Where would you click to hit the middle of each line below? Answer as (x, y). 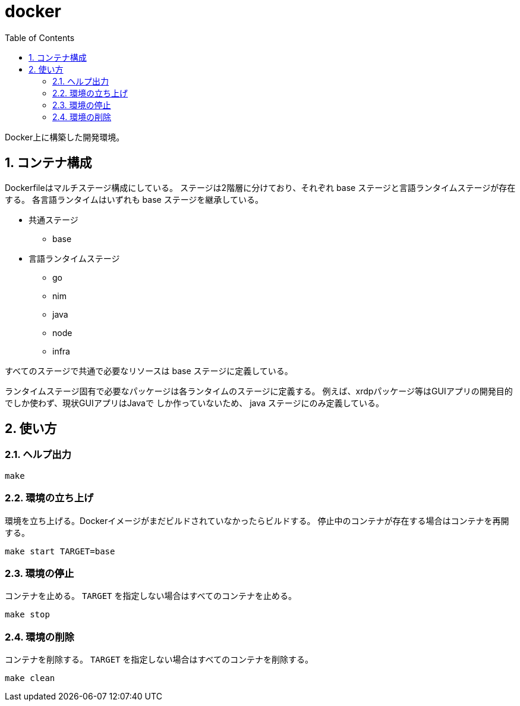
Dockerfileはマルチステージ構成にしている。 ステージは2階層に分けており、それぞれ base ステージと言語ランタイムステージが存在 (260, 187)
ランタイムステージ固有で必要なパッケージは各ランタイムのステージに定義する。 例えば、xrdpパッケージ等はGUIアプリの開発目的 (259, 391)
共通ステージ (53, 219)
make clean (30, 678)
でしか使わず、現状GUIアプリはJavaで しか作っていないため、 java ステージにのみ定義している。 (195, 403)
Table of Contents (40, 37)
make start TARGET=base (60, 551)
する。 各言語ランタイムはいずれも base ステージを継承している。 (134, 199)
